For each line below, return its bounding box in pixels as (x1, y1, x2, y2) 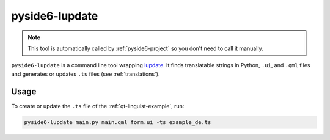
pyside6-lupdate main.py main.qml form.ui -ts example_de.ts (24, 119, 211, 125)
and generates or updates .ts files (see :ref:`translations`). (11, 70, 160, 78)
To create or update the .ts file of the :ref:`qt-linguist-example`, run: (11, 102, 185, 109)
